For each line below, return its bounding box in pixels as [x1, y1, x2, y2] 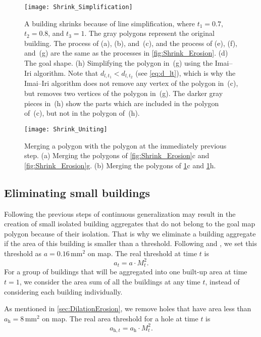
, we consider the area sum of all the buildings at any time [19, 276, 200, 287]
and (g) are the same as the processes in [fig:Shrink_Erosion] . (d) [24, 47, 228, 58]
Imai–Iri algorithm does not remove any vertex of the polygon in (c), [24, 78, 238, 88]
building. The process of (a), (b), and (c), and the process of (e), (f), [24, 37, 237, 48]
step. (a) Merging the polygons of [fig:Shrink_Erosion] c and [24, 150, 210, 161]
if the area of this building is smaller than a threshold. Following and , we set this [4, 238, 257, 249]
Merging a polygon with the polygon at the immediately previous [24, 140, 227, 151]
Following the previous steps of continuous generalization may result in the [4, 208, 236, 219]
